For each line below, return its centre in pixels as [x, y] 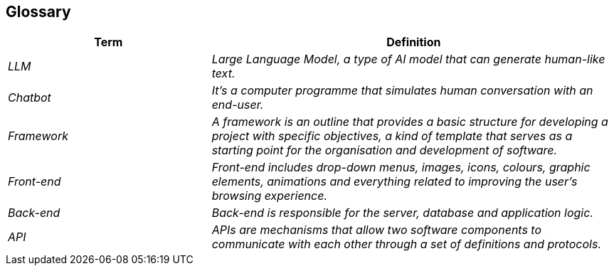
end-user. [238, 105]
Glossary [38, 12]
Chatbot [30, 98]
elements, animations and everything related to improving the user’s [395, 182]
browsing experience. [270, 196]
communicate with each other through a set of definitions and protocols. [406, 244]
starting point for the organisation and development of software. [385, 150]
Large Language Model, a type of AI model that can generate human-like [408, 59]
